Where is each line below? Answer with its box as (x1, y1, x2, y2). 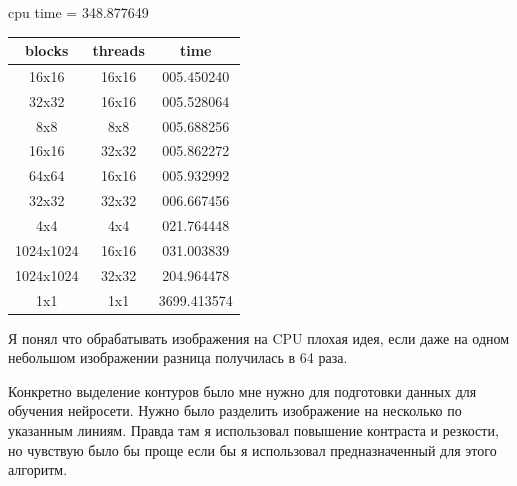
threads (92, 40, 145, 61)
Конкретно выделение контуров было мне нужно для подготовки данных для (8, 380, 477, 401)
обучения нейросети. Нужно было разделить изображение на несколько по (8, 400, 462, 421)
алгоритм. (8, 459, 68, 480)
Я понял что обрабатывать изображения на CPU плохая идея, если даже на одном (8, 327, 510, 348)
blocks (24, 40, 69, 61)
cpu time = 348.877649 (8, 2, 149, 22)
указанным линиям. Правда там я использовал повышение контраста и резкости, (8, 420, 499, 440)
